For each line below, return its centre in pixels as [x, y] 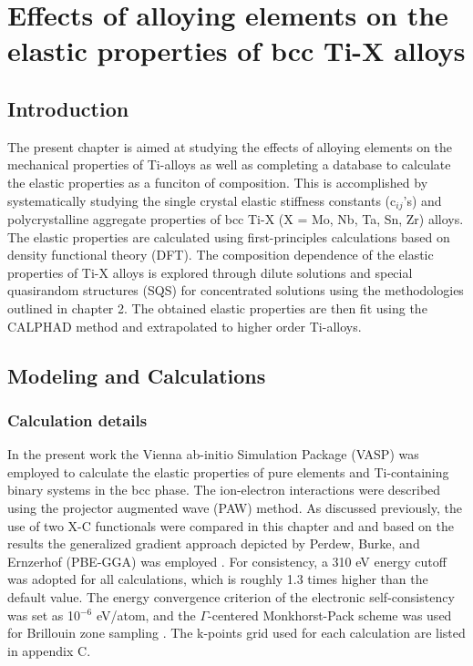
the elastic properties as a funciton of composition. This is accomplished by [218, 182]
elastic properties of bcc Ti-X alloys [236, 51]
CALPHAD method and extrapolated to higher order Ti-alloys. [185, 326]
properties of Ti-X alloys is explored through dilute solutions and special [210, 272]
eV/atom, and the [146, 615]
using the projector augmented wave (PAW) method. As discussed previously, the [235, 507]
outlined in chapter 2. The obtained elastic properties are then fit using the [217, 307]
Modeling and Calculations [137, 375]
